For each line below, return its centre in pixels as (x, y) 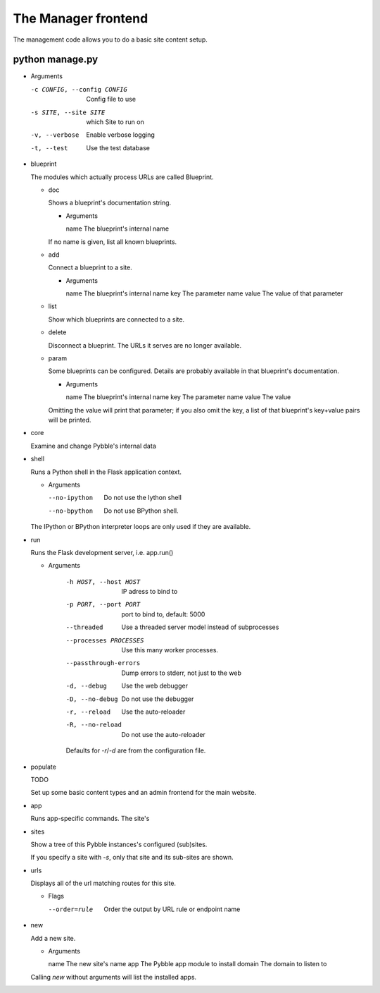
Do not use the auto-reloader (163, 734)
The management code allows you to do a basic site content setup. (110, 39)
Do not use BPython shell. (141, 511)
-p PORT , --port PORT (103, 604)
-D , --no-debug (92, 699)
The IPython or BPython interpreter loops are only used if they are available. (141, 527)
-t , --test (49, 148)
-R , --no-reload (94, 725)
